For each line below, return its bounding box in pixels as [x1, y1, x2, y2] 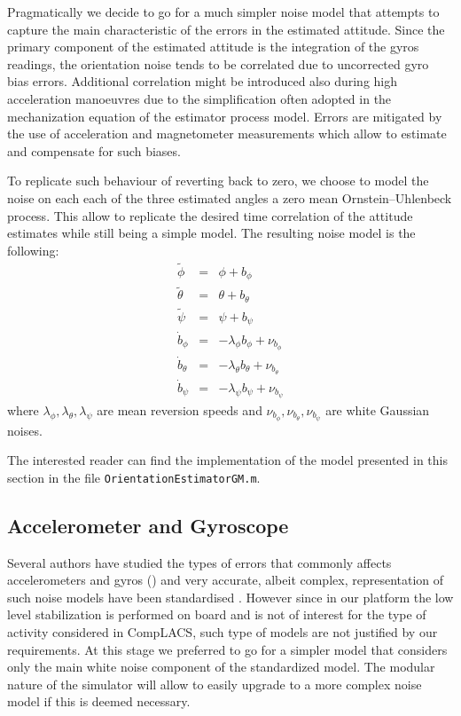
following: [7, 240, 59, 259]
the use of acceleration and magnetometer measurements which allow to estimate [7, 124, 447, 143]
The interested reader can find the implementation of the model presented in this [7, 451, 448, 469]
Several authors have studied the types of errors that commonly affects [7, 553, 392, 571]
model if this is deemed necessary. [7, 692, 191, 711]
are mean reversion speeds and [97, 400, 262, 419]
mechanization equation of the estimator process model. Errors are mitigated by [7, 106, 442, 125]
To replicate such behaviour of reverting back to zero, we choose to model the [7, 171, 429, 190]
